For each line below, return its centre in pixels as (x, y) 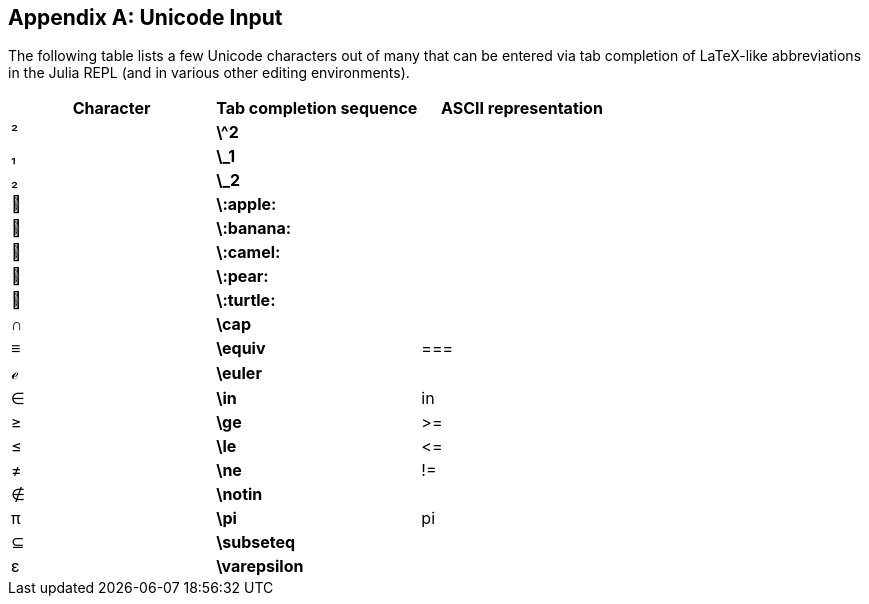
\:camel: (248, 252)
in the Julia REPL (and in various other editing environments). (209, 73)
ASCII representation (522, 108)
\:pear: (242, 276)
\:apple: (246, 204)
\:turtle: (246, 300)
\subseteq (256, 542)
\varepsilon (260, 566)
